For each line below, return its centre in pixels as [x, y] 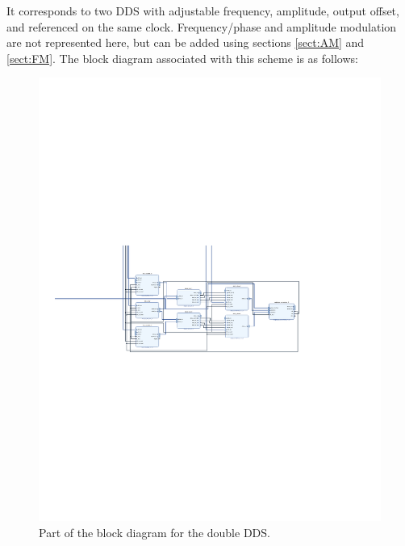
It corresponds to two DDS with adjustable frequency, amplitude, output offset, [203, 10]
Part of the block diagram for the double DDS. [154, 532]
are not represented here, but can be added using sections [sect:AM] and [186, 42]
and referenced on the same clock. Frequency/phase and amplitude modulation [202, 26]
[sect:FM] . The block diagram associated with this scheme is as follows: [182, 58]
